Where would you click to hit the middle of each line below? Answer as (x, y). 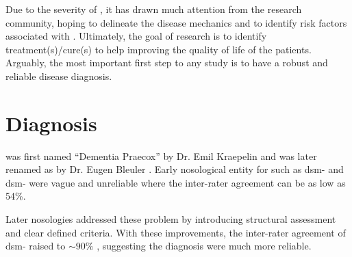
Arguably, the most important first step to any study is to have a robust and (167, 63)
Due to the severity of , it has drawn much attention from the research (154, 9)
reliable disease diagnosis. (59, 76)
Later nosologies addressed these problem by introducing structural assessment (171, 219)
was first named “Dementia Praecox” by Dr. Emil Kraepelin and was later (161, 155)
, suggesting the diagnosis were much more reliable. (204, 246)
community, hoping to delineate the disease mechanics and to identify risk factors (176, 22)
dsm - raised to (36, 246)
